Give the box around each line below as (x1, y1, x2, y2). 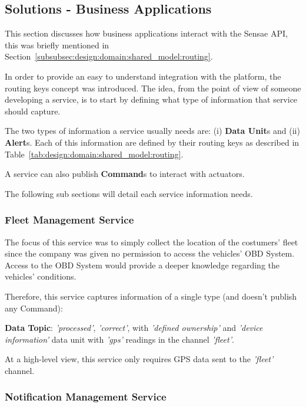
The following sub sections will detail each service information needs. (5, 187, 253, 199)
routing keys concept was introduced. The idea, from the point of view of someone (5, 81, 301, 94)
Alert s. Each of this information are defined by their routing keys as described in (5, 136, 300, 148)
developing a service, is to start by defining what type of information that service (5, 93, 298, 106)
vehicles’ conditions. (5, 270, 76, 283)
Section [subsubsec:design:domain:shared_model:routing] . (5, 50, 213, 63)
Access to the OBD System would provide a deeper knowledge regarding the (5, 258, 280, 271)
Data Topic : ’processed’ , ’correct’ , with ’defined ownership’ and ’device (5, 321, 263, 334)
